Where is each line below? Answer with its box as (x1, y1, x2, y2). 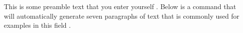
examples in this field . (4, 20, 71, 30)
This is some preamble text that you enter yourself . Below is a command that (4, 1, 236, 11)
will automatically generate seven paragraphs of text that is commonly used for (4, 11, 240, 21)
